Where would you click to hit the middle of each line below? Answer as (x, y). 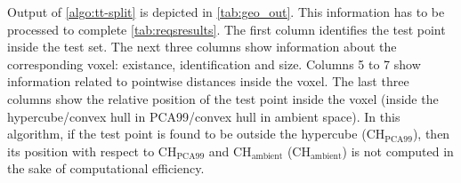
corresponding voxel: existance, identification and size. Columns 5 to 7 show (214, 64)
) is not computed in (398, 151)
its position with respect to (81, 151)
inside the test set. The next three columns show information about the (202, 47)
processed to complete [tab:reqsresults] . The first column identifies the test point (226, 29)
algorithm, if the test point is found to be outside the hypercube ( (187, 134)
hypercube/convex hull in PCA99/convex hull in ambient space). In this (204, 116)
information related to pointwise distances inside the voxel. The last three (208, 81)
